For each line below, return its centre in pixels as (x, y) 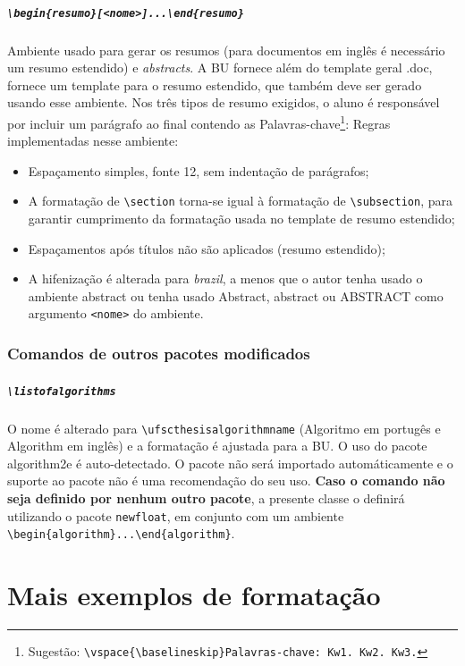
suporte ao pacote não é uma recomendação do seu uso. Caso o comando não (226, 481)
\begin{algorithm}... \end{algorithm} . (121, 533)
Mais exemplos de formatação (194, 595)
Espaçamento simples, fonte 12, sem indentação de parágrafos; (199, 170)
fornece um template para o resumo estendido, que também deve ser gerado (215, 84)
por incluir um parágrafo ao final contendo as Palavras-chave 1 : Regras (199, 122)
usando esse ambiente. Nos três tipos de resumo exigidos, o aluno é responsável (224, 102)
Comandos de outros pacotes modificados (159, 354)
